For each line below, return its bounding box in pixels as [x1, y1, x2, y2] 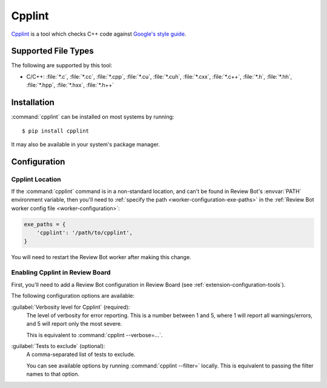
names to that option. [26, 370, 80, 378]
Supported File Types [11, 46, 94, 56]
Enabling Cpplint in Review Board [11, 268, 111, 277]
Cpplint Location [11, 175, 61, 183]
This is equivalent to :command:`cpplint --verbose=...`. [26, 331, 163, 338]
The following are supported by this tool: [11, 62, 113, 69]
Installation [11, 97, 54, 108]
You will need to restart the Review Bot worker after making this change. [11, 253, 191, 260]
